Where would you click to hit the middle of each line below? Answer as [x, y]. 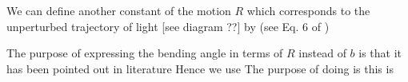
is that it [380, 53]
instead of [322, 53]
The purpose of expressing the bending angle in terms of [145, 53]
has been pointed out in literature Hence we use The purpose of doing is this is [200, 68]
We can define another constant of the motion [119, 10]
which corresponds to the [308, 10]
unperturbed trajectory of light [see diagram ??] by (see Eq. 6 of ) [168, 26]
